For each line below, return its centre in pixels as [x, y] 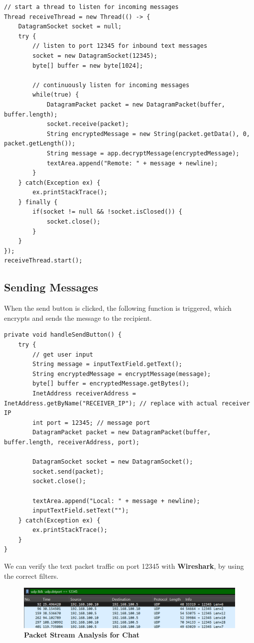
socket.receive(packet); [88, 124]
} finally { [38, 202]
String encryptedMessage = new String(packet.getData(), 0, [148, 134]
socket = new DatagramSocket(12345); [95, 56]
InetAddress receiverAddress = [84, 393]
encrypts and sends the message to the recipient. [78, 318]
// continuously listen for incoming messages [111, 85]
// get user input [63, 354]
